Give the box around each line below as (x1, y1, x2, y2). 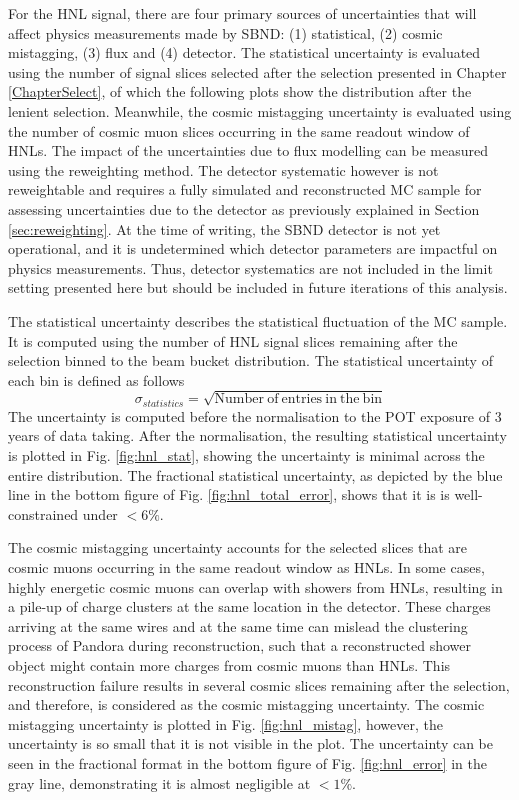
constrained (8, 503, 79, 524)
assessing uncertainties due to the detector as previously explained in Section (8, 198, 480, 219)
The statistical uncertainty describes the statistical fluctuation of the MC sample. (8, 310, 508, 331)
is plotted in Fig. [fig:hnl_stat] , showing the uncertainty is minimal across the (8, 445, 485, 466)
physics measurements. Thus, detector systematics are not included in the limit (8, 257, 493, 278)
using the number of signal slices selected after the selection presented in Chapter (8, 61, 507, 82)
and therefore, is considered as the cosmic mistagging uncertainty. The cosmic (8, 694, 485, 715)
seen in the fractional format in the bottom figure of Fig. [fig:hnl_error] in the (8, 752, 487, 773)
